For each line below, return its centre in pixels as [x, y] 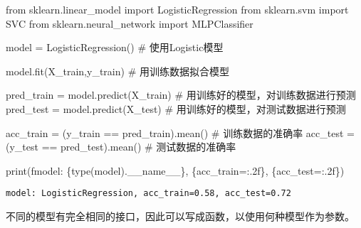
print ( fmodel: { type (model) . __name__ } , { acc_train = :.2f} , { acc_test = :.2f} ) [175, 170]
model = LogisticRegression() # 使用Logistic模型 [115, 47]
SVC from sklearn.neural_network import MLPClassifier [130, 23]
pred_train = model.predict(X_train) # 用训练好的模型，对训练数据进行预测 [181, 95]
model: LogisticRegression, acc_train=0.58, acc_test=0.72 [148, 194]
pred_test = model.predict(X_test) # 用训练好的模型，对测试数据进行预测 [176, 108]
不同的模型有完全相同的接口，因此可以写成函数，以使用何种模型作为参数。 [180, 216]
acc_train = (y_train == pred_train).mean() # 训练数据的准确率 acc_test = [180, 132]
